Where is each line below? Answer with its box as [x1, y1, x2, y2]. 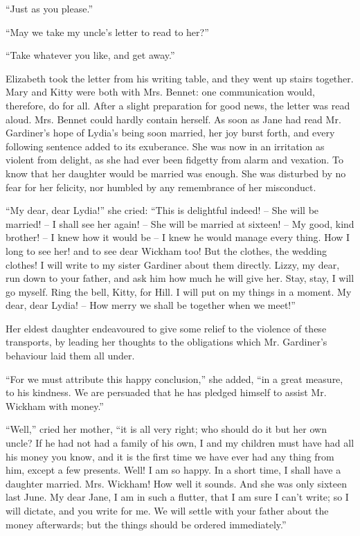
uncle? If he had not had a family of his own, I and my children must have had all [6, 436, 354, 450]
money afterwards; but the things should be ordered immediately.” [6, 517, 287, 531]
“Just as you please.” [6, 1, 93, 15]
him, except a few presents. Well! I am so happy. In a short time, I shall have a [6, 463, 341, 477]
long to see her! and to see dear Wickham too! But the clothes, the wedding [6, 243, 327, 258]
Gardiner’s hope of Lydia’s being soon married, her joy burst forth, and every [6, 125, 335, 140]
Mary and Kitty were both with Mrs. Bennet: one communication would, [6, 84, 315, 99]
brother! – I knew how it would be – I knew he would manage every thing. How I [6, 230, 350, 244]
